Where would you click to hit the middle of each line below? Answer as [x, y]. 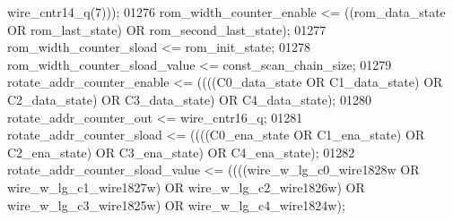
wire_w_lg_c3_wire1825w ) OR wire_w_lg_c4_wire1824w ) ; [176, 204]
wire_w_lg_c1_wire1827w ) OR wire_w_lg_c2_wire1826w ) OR [186, 187]
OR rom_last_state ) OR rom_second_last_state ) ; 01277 [167, 29]
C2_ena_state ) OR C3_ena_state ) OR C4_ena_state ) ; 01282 [181, 152]
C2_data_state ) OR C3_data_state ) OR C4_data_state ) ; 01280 [189, 99]
